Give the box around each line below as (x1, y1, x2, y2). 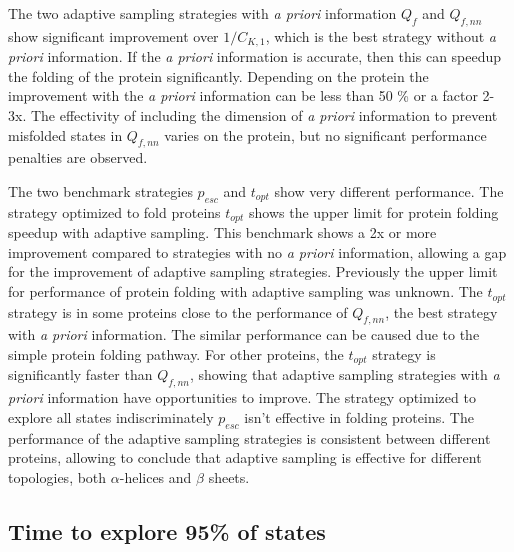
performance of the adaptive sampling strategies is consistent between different (8, 427, 491, 448)
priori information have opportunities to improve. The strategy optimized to (8, 387, 476, 408)
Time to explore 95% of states (8, 515, 326, 546)
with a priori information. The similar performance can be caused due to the (8, 324, 480, 345)
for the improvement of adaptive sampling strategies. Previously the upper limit (8, 261, 498, 282)
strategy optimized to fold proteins (8, 201, 221, 222)
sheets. (208, 466, 250, 487)
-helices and (119, 466, 192, 487)
